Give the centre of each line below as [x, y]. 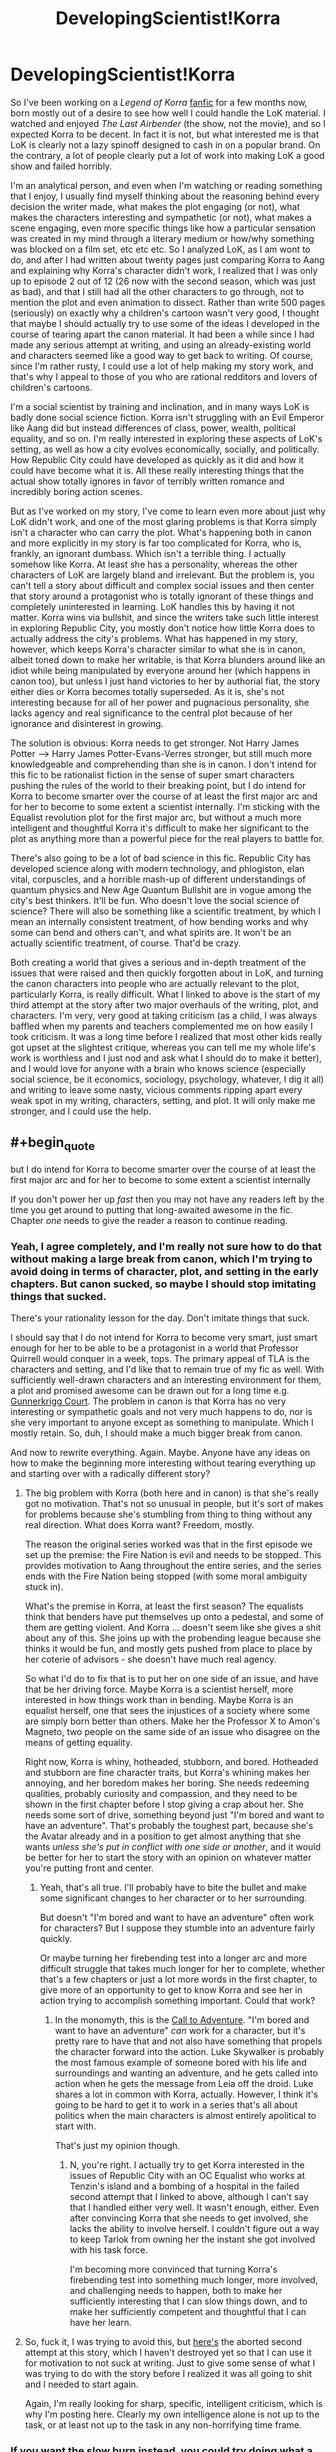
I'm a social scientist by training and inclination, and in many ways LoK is [160, 406]
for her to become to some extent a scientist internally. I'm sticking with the [165, 806]
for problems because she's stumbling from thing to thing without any [168, 1514]
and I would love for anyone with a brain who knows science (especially [158, 1068]
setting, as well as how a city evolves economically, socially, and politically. [165, 449]
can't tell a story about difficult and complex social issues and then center [162, 585]
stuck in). [44, 1587]
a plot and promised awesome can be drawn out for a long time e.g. [150, 1391]
